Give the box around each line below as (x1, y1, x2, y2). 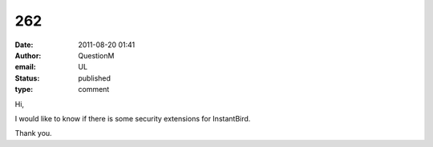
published (78, 73, 111, 83)
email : (14, 62, 36, 72)
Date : (14, 40, 34, 50)
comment (78, 85, 110, 94)
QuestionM (78, 50, 115, 60)
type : (14, 85, 34, 94)
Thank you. (14, 129, 52, 138)
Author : (14, 50, 42, 60)
